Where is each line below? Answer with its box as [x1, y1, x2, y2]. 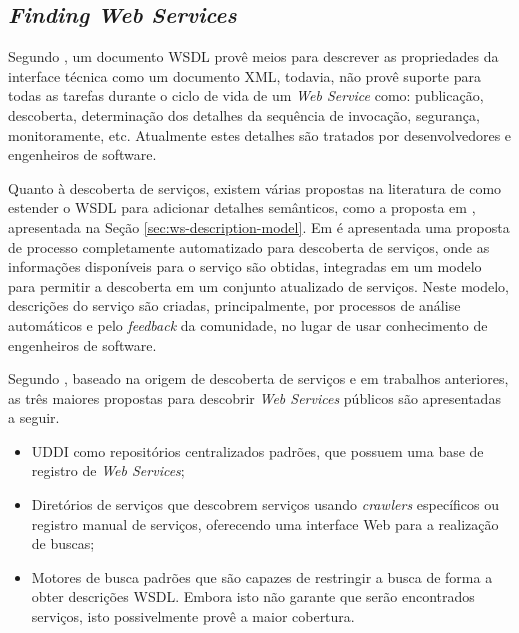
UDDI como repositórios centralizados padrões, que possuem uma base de [31, 440, 484, 461]
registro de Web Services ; [31, 460, 185, 481]
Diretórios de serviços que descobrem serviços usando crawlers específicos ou [31, 494, 500, 515]
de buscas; [31, 533, 95, 554]
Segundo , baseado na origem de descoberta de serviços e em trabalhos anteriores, [8, 368, 509, 389]
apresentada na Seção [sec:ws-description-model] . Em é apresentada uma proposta [8, 216, 510, 237]
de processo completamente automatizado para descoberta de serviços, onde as [8, 236, 490, 257]
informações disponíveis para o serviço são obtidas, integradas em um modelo [8, 256, 482, 277]
